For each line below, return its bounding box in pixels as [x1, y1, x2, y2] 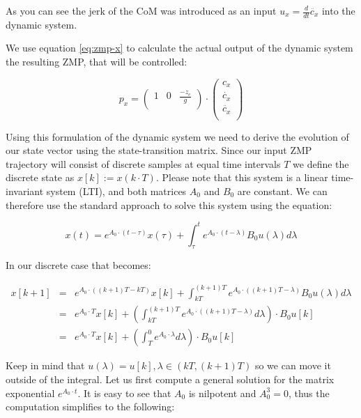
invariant [6, 183, 44, 198]
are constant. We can [237, 183, 328, 198]
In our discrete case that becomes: [6, 258, 151, 272]
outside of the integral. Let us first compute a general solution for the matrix [6, 371, 335, 386]
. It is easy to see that [77, 385, 171, 400]
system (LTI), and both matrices [46, 183, 187, 198]
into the [321, 3, 355, 17]
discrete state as [6, 170, 75, 185]
